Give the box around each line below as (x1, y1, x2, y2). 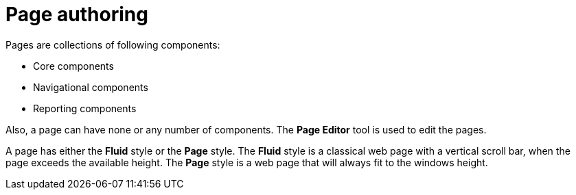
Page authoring (5, 3, 148, 26)
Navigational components (33, 81, 148, 93)
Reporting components (33, 102, 137, 114)
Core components (33, 60, 114, 72)
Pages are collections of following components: (5, 38, 220, 51)
